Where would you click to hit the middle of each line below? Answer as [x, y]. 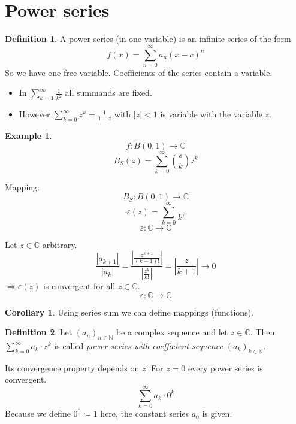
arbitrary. [60, 244]
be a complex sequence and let [172, 332]
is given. [217, 414]
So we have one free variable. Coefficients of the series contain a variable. [139, 72]
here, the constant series [145, 414]
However [34, 114]
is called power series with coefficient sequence [138, 346]
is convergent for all [79, 286]
